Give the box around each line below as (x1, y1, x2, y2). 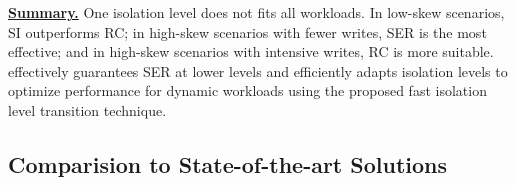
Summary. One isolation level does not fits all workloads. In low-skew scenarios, (8, 2, 505, 22)
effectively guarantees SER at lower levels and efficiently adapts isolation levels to (8, 60, 508, 81)
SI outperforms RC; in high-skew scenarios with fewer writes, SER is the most (8, 21, 487, 42)
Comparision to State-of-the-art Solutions (8, 148, 448, 179)
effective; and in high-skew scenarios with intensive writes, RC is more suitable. (8, 41, 494, 62)
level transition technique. (8, 99, 167, 120)
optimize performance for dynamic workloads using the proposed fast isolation (8, 80, 487, 101)
